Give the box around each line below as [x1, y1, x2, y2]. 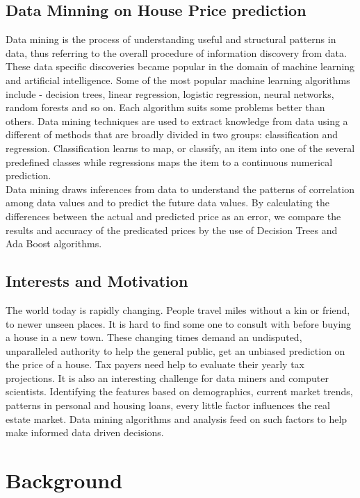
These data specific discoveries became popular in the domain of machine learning [6, 59, 355, 74]
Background [6, 466, 123, 495]
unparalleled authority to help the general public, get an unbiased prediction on [6, 343, 345, 358]
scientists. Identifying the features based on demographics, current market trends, [6, 384, 353, 399]
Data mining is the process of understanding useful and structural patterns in [6, 32, 336, 47]
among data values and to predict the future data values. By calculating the [6, 195, 329, 210]
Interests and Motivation [6, 270, 188, 292]
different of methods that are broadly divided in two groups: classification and [6, 127, 338, 142]
